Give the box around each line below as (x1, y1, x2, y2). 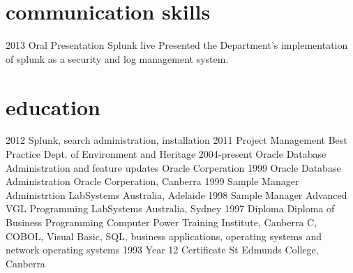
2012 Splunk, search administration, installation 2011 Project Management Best (6, 133, 347, 147)
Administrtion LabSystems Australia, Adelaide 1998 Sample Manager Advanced (6, 187, 347, 202)
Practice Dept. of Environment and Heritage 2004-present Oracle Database (6, 147, 326, 161)
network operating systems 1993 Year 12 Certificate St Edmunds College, (6, 242, 319, 257)
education (6, 92, 100, 121)
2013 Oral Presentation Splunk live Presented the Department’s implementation (6, 38, 348, 52)
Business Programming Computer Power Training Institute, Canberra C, (6, 215, 317, 229)
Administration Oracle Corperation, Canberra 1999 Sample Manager (6, 174, 299, 189)
